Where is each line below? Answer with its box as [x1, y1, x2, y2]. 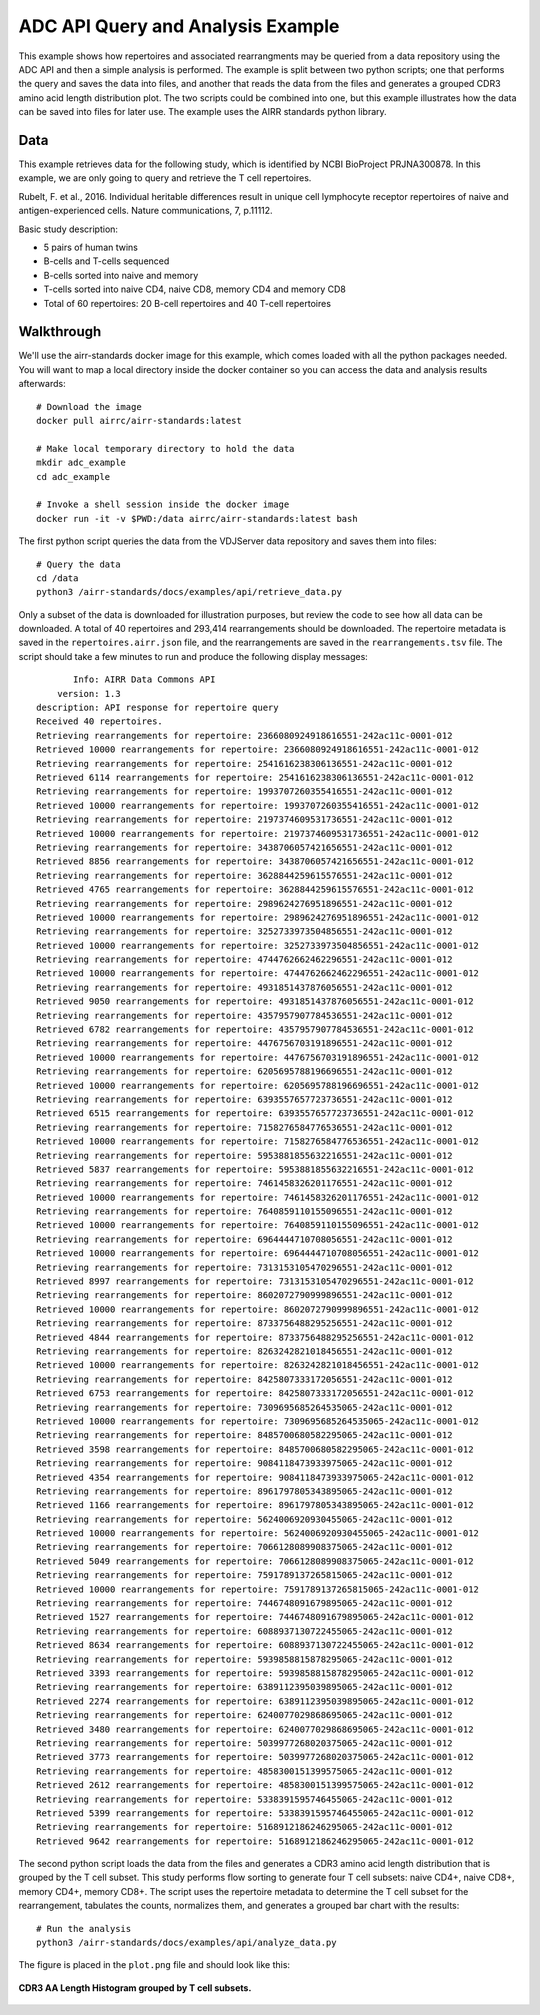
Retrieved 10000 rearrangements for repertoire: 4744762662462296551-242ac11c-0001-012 [36, 968, 480, 979]
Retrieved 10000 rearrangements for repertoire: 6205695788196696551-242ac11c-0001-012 [36, 1080, 480, 1091]
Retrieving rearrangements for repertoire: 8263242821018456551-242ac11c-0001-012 [36, 1346, 453, 1357]
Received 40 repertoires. [36, 716, 164, 727]
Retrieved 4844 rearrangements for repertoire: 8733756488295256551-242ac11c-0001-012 [36, 1331, 474, 1343]
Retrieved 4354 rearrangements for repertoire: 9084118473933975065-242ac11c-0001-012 [36, 1471, 474, 1483]
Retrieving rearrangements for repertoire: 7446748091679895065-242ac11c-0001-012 [36, 1598, 453, 1609]
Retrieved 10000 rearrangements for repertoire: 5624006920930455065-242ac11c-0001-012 [36, 1528, 480, 1539]
